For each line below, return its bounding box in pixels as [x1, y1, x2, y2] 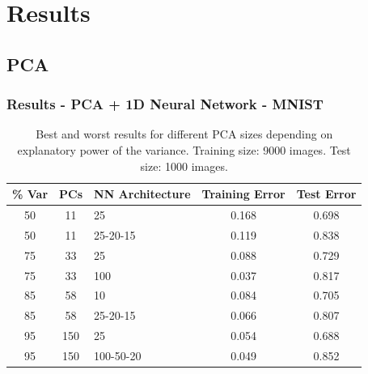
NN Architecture [94, 185, 191, 202]
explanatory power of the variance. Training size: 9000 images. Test [17, 141, 351, 158]
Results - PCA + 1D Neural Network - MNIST [6, 94, 324, 114]
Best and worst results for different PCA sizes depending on [36, 125, 333, 142]
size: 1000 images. [140, 157, 228, 174]
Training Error [201, 185, 286, 202]
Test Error [296, 185, 357, 202]
